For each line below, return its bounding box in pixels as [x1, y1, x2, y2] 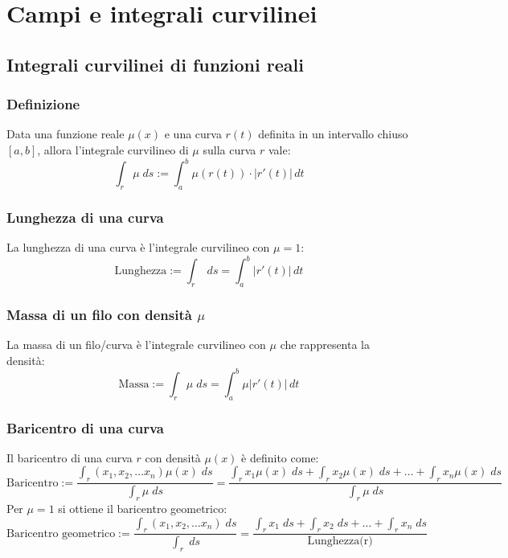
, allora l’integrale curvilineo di [37, 141, 189, 158]
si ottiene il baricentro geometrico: [58, 499, 227, 516]
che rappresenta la [280, 336, 371, 353]
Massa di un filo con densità [6, 304, 192, 324]
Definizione [6, 94, 80, 114]
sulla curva [203, 141, 256, 158]
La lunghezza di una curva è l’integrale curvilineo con [6, 239, 270, 256]
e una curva [164, 125, 222, 142]
